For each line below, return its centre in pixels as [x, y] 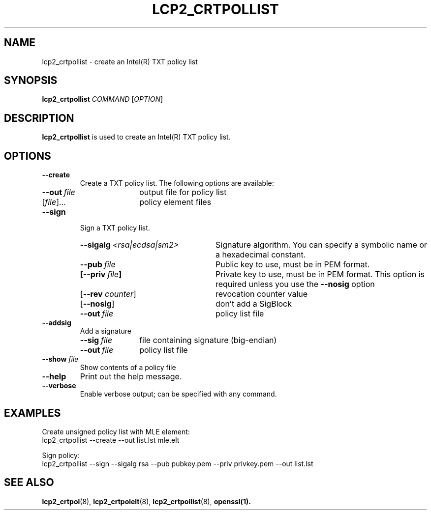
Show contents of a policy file [128, 368]
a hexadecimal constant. [261, 255]
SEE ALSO [29, 483]
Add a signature [106, 331]
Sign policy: [61, 455]
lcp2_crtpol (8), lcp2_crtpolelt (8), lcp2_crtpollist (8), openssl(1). [146, 501]
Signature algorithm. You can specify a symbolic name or [321, 245]
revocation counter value [262, 294]
